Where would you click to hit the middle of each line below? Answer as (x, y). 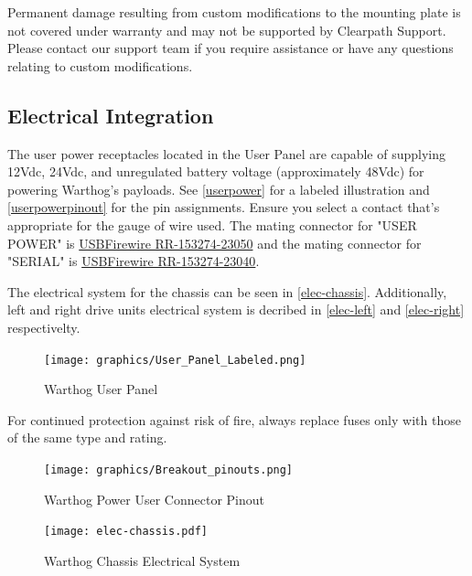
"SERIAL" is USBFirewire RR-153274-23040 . (134, 261)
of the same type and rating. (87, 437)
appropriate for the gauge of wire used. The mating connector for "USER (212, 224)
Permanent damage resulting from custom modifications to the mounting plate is (234, 12)
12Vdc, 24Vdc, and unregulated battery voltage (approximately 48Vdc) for (216, 171)
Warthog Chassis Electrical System (142, 560)
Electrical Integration (111, 115)
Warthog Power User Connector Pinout (154, 499)
